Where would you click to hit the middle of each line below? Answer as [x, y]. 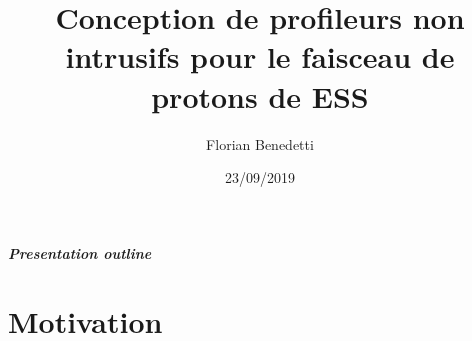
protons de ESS [260, 95]
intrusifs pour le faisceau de [260, 56]
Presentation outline [80, 252]
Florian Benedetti [260, 143]
